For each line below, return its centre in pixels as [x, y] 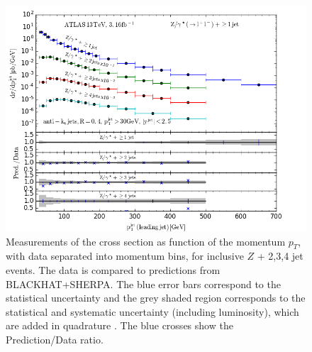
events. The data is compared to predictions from [113, 269]
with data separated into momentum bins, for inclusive [125, 256]
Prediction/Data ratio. [55, 339]
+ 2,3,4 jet [280, 256]
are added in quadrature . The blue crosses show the [119, 325]
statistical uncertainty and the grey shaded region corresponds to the [156, 298]
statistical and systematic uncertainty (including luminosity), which [152, 311]
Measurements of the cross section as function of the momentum [146, 241]
